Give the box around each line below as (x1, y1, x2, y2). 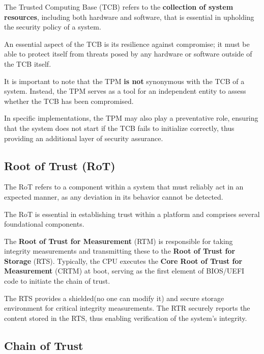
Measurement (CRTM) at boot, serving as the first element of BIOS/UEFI (4, 265, 245, 276)
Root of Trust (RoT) (4, 157, 115, 173)
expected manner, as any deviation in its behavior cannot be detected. (4, 191, 223, 202)
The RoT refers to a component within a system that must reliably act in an (4, 181, 244, 192)
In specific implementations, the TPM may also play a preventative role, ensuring (4, 113, 258, 123)
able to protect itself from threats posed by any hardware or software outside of (4, 48, 252, 59)
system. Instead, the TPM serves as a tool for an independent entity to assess (4, 86, 246, 96)
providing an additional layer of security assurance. (4, 132, 163, 143)
